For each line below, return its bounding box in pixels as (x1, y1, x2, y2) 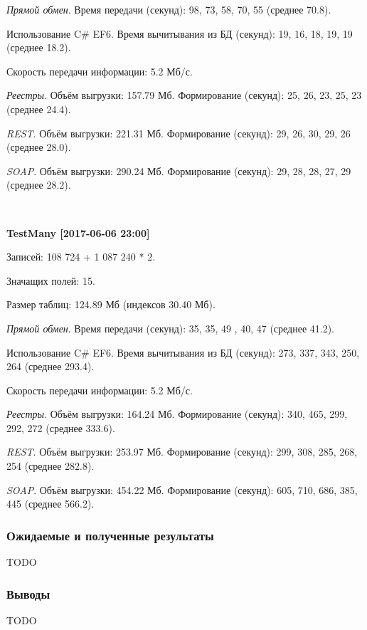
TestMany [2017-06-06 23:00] (6, 225, 150, 240)
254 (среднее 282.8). (6, 458, 95, 473)
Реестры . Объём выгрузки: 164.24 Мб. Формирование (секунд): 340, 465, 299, (6, 406, 348, 421)
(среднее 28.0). (6, 140, 71, 154)
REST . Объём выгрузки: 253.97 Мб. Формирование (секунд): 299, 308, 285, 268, (6, 444, 358, 459)
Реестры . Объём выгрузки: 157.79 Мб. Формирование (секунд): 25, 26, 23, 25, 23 (6, 88, 362, 103)
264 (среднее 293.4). (6, 359, 95, 374)
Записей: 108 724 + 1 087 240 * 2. (6, 249, 156, 264)
